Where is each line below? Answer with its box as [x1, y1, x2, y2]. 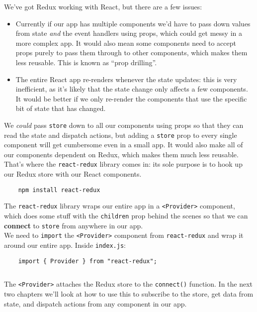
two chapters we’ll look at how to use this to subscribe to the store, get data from [4, 288, 254, 299]
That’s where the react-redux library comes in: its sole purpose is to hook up [4, 159, 243, 169]
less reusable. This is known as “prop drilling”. [15, 57, 157, 67]
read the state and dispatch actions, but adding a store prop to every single [4, 129, 237, 140]
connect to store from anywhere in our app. [4, 220, 143, 230]
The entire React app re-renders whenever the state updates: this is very [15, 74, 237, 84]
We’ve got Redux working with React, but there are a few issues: [4, 1, 202, 11]
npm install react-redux [18, 186, 100, 194]
